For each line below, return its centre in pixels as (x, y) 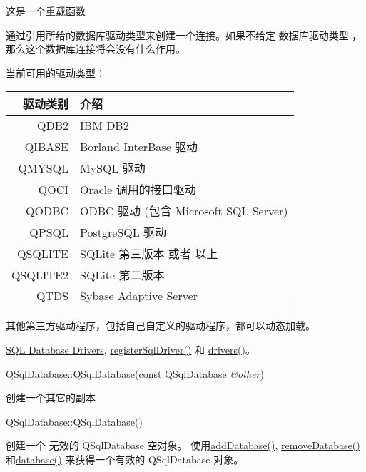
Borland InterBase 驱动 (139, 147)
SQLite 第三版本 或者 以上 (149, 254)
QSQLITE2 (40, 275)
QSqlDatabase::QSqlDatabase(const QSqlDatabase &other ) (135, 373)
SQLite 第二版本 (122, 275)
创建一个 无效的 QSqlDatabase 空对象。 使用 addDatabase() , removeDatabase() (183, 445)
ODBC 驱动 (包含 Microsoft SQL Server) (184, 211)
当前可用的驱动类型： (56, 72)
